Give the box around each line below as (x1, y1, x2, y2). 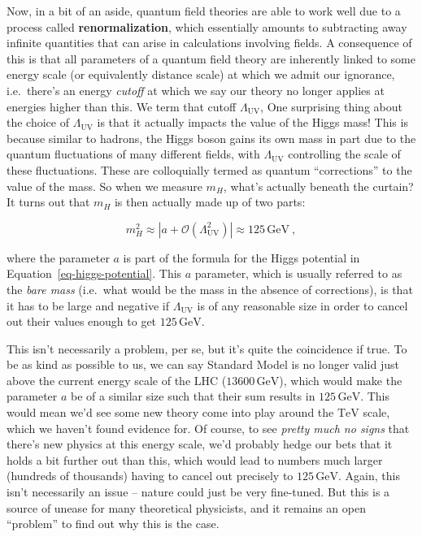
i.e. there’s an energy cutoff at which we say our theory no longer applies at (7, 81, 385, 98)
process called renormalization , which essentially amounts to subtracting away (7, 18, 407, 35)
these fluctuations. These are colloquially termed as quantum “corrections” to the (7, 161, 412, 178)
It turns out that (7, 193, 90, 210)
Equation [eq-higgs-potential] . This (7, 265, 182, 282)
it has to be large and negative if (7, 297, 170, 314)
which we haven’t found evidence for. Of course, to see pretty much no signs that (7, 419, 410, 436)
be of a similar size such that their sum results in (71, 388, 315, 405)
